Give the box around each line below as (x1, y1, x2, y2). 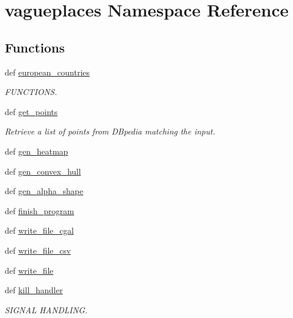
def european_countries (5, 65, 90, 78)
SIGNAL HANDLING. (5, 303, 88, 316)
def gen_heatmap (5, 145, 68, 157)
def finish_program (5, 204, 74, 217)
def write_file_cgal (5, 224, 74, 237)
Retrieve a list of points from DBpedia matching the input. (5, 125, 215, 137)
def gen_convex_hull (5, 165, 81, 177)
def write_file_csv (5, 244, 71, 256)
